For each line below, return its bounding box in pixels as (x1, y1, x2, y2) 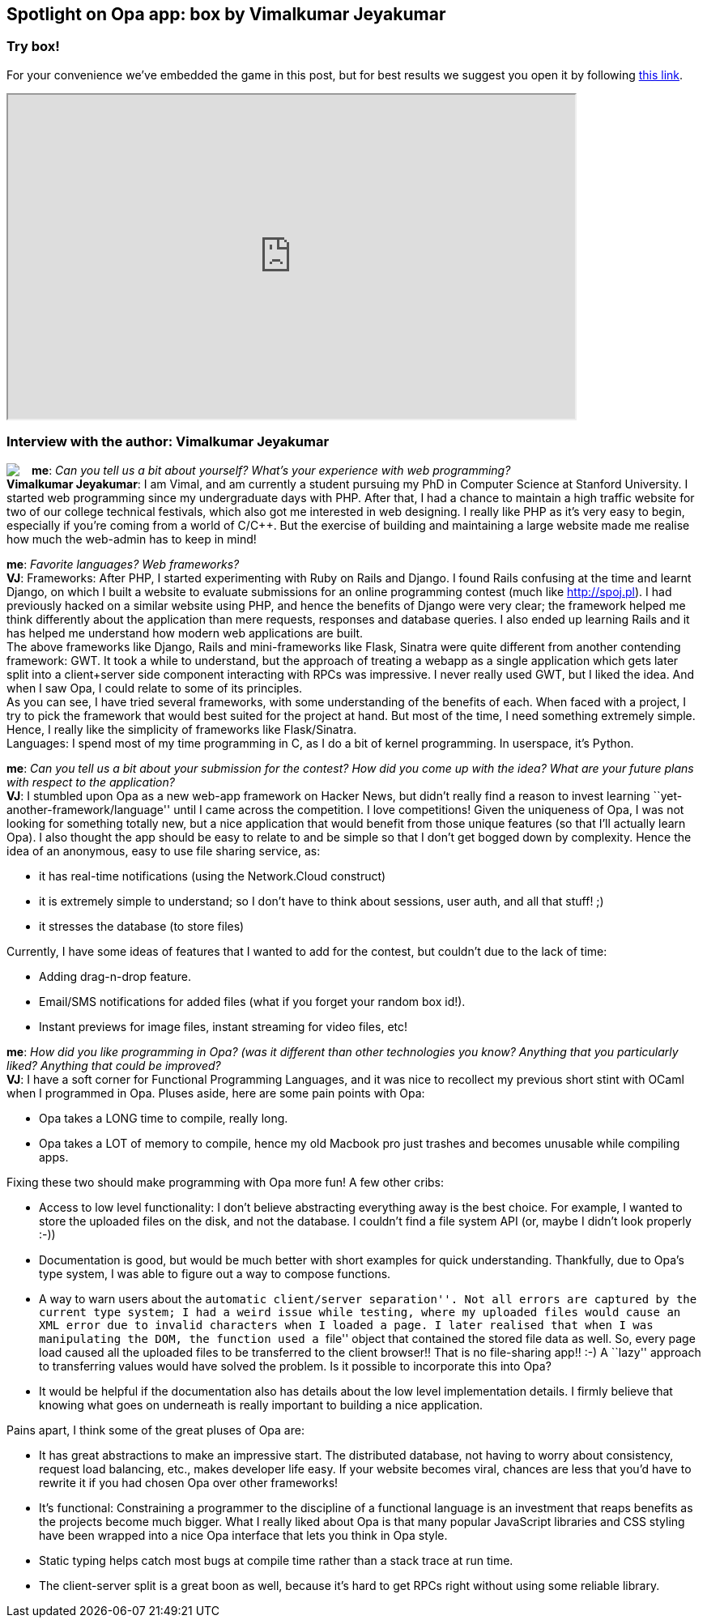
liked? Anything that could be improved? (6, 1058, 221, 1072)
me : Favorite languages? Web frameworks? (6, 556, 240, 571)
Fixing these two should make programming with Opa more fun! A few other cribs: (6, 1174, 445, 1189)
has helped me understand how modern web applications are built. (6, 625, 364, 640)
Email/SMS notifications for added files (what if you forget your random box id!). (39, 994, 466, 1008)
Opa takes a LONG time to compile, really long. (39, 1110, 288, 1125)
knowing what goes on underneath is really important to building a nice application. (39, 1397, 483, 1412)
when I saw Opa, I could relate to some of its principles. (6, 680, 303, 695)
